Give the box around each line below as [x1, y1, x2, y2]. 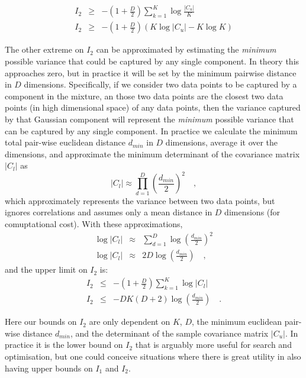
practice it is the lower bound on [5, 338, 123, 351]
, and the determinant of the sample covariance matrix [70, 327, 269, 339]
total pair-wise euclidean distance [5, 136, 125, 148]
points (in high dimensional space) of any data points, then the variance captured [5, 101, 301, 114]
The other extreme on [5, 43, 84, 56]
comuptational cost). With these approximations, [5, 217, 183, 230]
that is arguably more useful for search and [135, 338, 292, 351]
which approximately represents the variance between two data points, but [5, 194, 275, 206]
